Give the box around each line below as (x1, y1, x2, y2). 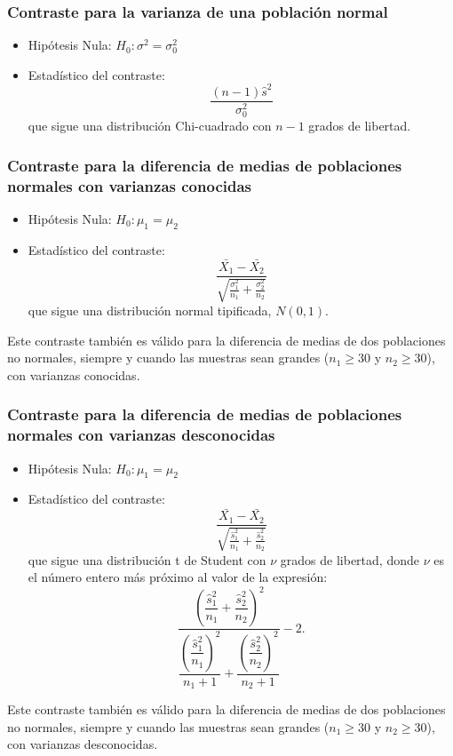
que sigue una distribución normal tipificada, (28, 301, 272, 320)
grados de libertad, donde (280, 550, 419, 569)
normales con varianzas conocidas (7, 174, 252, 196)
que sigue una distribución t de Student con (28, 550, 266, 569)
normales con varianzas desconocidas (7, 424, 275, 446)
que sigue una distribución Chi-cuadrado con (28, 116, 272, 135)
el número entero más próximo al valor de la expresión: (28, 568, 328, 586)
